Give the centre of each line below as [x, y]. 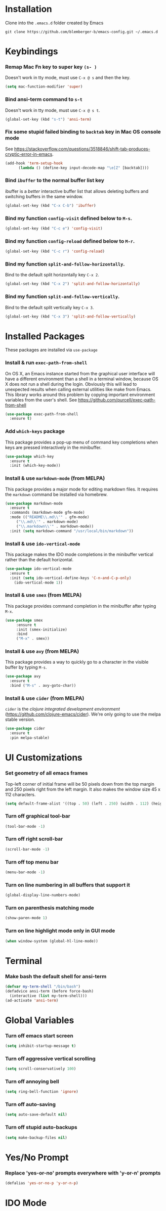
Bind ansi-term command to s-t [44, 99]
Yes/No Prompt [37, 1157]
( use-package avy [23, 676]
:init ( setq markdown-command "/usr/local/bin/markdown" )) [72, 531]
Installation [29, 9]
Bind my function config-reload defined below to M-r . [70, 241]
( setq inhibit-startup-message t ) [41, 1046]
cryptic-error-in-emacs [29, 154]
